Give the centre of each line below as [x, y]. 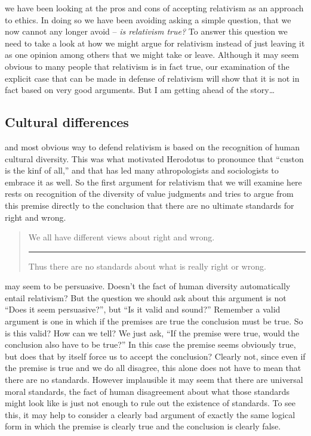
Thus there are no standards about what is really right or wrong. [147, 266]
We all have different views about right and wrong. [121, 237]
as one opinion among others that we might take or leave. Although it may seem [152, 55]
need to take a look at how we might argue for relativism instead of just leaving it [155, 43]
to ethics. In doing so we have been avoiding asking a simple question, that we [148, 19]
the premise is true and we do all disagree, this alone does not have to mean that [153, 368]
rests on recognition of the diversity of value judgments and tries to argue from [149, 194]
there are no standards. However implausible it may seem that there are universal [154, 380]
